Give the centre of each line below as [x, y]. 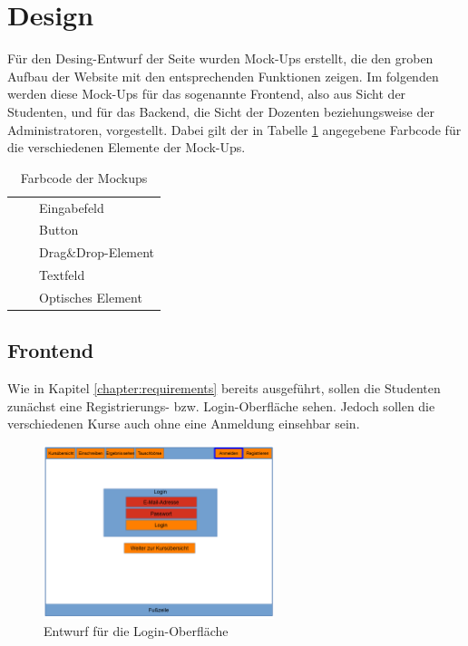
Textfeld [62, 275]
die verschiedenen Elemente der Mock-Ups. [127, 147]
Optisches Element [91, 297]
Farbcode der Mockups [84, 177]
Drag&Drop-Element [97, 252]
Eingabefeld [72, 207]
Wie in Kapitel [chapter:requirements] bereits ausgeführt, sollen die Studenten [224, 388]
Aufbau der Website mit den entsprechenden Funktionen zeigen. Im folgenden [223, 76]
